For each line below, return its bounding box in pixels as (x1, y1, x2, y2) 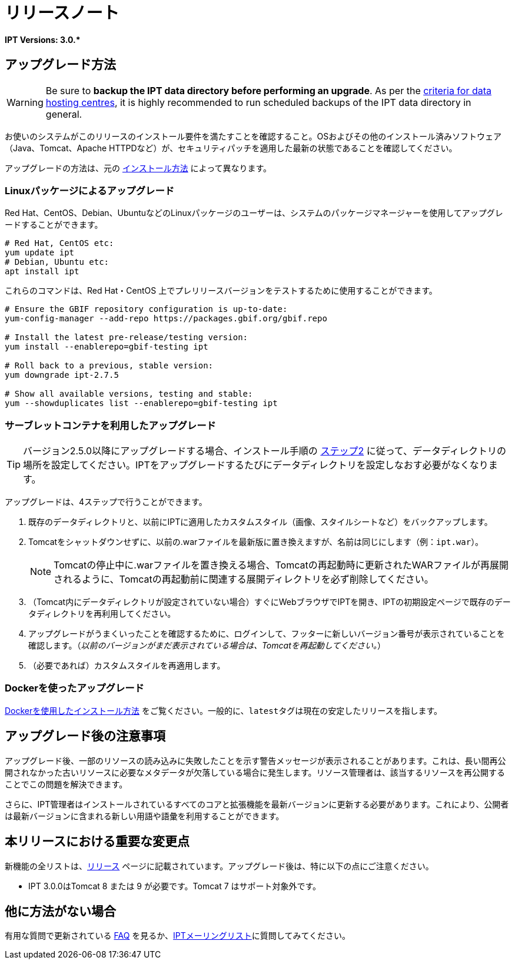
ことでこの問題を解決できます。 (5, 779, 128, 789)
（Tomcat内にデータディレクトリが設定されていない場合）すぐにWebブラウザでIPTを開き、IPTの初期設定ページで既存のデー (28, 597, 511, 607)
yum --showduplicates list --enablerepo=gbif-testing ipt (5, 398, 278, 408)
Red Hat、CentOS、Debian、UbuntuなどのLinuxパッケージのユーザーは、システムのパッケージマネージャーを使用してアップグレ (5, 208, 503, 218)
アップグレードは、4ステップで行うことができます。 (5, 497, 207, 507)
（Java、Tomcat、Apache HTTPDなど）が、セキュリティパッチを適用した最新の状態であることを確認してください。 (5, 142, 457, 153)
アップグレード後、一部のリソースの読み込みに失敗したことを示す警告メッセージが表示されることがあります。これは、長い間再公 (5, 755, 506, 766)
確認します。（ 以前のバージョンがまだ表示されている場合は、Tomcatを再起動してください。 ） (28, 640, 386, 651)
